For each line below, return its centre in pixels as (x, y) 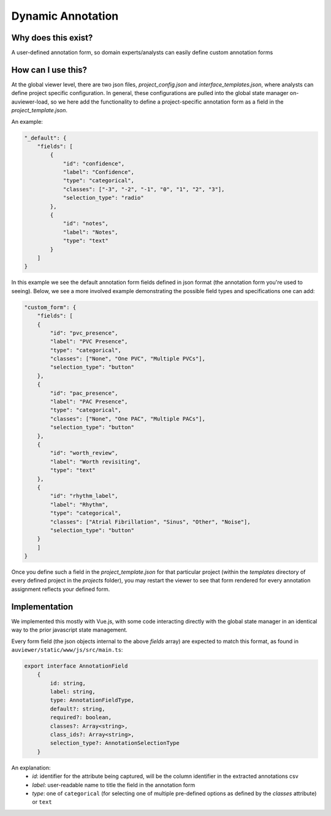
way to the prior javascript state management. (70, 630)
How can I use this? (49, 70)
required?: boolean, (81, 718)
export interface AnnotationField (76, 666)
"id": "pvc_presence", (84, 333)
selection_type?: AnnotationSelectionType (115, 743)
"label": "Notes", (91, 232)
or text (42, 802)
